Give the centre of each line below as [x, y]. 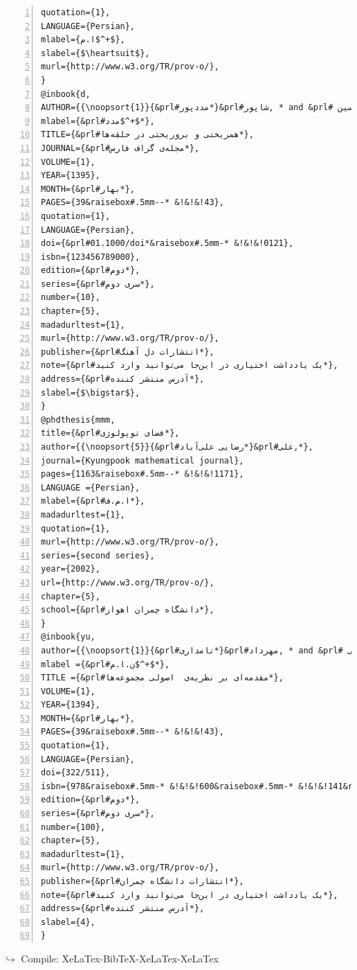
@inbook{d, [66, 94]
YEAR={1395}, [71, 176]
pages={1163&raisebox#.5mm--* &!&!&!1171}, [143, 474]
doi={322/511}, [76, 773]
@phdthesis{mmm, [78, 420]
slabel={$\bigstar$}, [91, 393]
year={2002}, [71, 569]
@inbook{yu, [68, 637]
